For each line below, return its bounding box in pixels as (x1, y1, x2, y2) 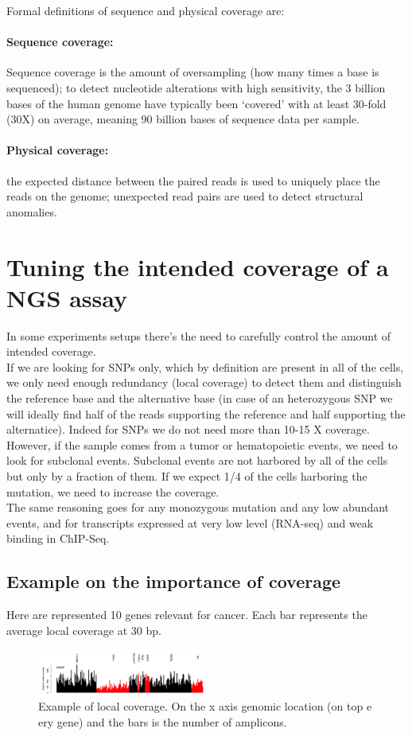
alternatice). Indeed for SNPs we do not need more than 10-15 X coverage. (6, 421, 370, 438)
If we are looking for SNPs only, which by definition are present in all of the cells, (6, 358, 404, 375)
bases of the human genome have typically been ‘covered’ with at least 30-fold (6, 95, 387, 111)
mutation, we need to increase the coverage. (6, 483, 220, 500)
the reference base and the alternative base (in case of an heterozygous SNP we (6, 390, 393, 407)
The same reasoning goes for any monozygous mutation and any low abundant (6, 499, 390, 516)
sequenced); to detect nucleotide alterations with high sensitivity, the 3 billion (6, 79, 386, 95)
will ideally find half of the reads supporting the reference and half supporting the (6, 405, 406, 422)
